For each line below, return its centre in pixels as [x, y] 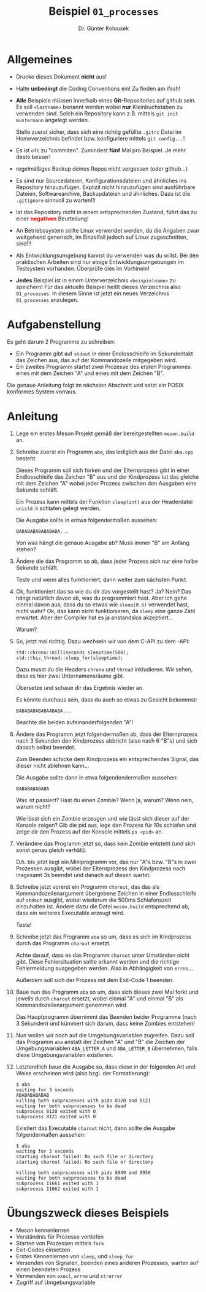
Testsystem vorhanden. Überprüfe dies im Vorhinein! [82, 268]
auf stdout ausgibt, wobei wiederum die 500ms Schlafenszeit [93, 900]
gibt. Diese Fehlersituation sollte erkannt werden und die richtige [97, 961]
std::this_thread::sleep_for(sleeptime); [69, 658]
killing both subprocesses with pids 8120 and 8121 [83, 1101]
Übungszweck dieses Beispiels [88, 1213]
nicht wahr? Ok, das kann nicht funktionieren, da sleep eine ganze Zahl [105, 611]
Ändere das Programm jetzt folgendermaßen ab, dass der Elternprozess [107, 734]
